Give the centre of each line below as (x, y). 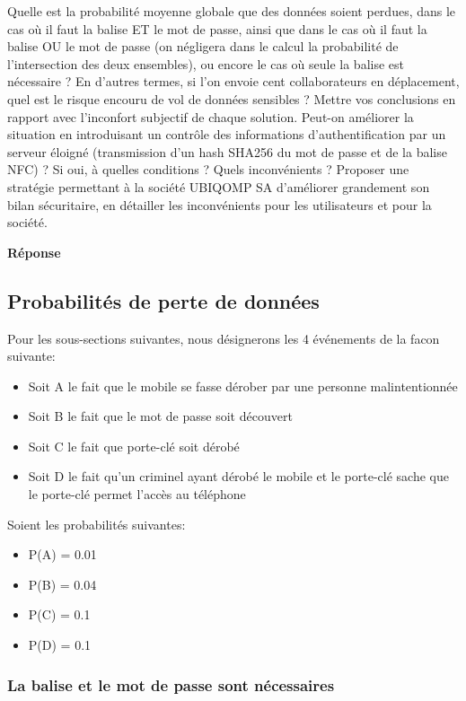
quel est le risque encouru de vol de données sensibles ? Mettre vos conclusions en (232, 98)
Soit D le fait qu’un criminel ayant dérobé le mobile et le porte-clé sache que (238, 476)
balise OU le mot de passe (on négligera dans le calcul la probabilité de (203, 46)
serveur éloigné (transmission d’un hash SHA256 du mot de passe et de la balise (227, 151)
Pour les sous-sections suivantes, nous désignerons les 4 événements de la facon (224, 338)
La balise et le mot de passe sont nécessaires (171, 684)
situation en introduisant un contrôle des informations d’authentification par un (227, 134)
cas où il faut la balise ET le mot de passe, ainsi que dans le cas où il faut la (217, 28)
